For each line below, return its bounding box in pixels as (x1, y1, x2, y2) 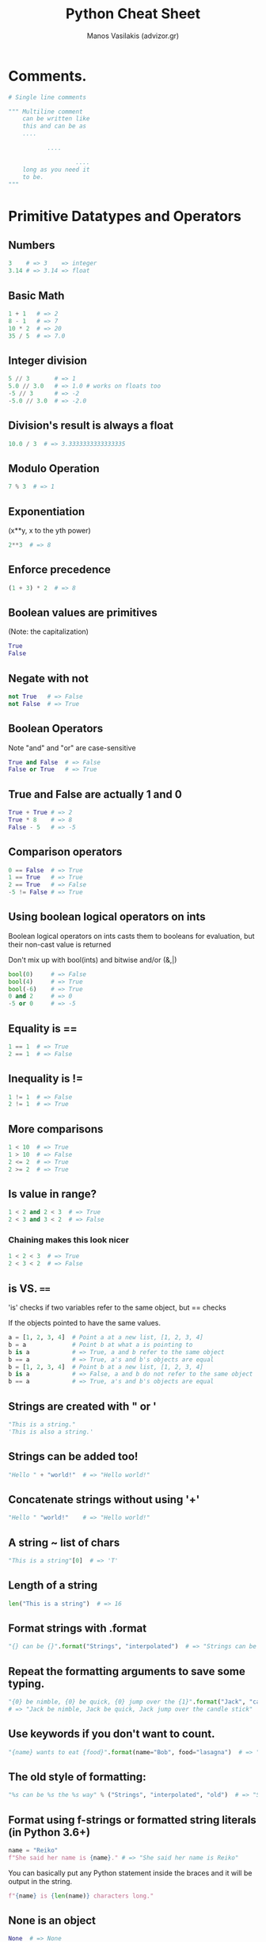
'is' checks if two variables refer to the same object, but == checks (8, 1303, 227, 1312)
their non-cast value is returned (8, 940, 112, 949)
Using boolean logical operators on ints (8, 910, 206, 924)
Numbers (8, 238, 55, 252)
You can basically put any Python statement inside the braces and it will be (8, 1868, 253, 1878)
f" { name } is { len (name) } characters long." (8, 1891, 154, 1900)
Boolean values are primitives (8, 605, 158, 619)
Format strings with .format (8, 1621, 147, 1635)
